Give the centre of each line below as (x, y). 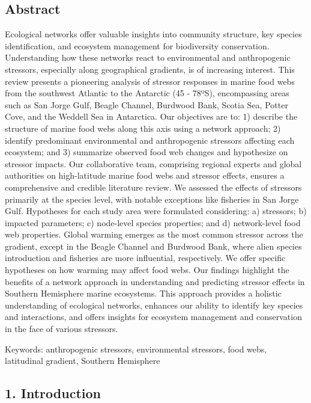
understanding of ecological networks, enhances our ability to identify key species (154, 305)
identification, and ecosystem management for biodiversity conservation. (137, 45)
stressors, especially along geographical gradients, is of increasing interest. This (150, 69)
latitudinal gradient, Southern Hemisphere (83, 361)
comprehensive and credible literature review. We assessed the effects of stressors (153, 187)
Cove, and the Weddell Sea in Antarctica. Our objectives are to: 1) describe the (151, 116)
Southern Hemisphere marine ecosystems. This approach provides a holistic (143, 293)
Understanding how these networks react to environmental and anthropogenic (148, 57)
